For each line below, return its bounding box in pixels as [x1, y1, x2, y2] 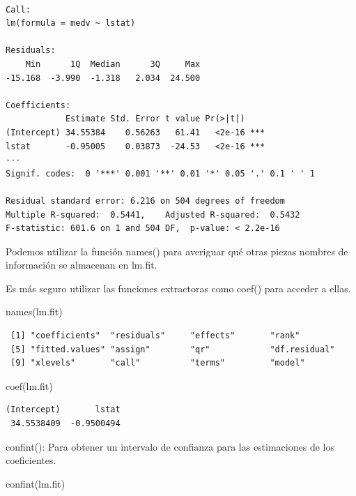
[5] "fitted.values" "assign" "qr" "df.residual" [10, 344, 335, 354]
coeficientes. [6, 453, 56, 467]
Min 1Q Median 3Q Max [25, 59, 201, 69]
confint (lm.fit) [6, 476, 65, 490]
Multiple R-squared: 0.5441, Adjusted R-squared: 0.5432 [6, 209, 300, 220]
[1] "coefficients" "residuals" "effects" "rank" [10, 331, 300, 341]
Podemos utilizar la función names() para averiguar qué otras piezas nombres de [6, 243, 348, 258]
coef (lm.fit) [6, 378, 53, 393]
